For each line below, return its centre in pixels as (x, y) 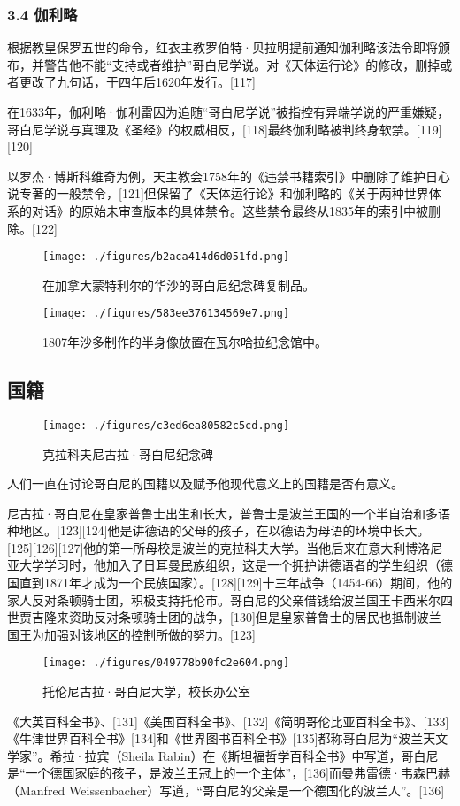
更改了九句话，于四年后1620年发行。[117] (137, 82)
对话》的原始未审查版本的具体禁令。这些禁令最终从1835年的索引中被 (230, 210)
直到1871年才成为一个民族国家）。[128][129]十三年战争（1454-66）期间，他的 (236, 583)
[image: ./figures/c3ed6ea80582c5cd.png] (166, 425)
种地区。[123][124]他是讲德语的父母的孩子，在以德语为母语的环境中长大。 (218, 530)
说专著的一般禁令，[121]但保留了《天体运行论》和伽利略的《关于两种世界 (218, 193)
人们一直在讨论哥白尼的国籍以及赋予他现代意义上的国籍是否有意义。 (205, 484)
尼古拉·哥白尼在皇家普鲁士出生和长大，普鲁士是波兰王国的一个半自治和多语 (229, 513)
